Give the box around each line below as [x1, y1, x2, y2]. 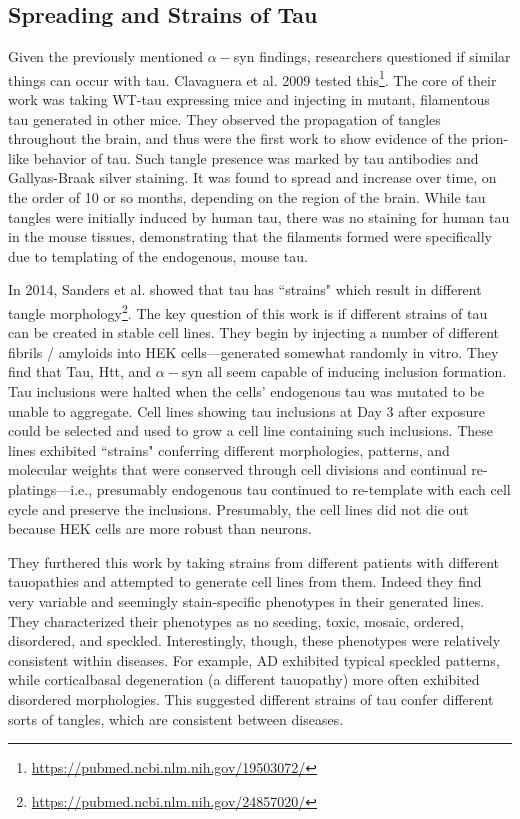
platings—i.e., [8, 478, 93, 499]
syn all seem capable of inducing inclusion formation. [181, 361, 507, 382]
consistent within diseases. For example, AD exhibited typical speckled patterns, [8, 649, 500, 670]
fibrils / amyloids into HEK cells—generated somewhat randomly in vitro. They [8, 341, 499, 362]
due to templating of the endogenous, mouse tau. [8, 245, 308, 266]
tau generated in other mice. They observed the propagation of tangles [8, 108, 441, 129]
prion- [471, 128, 509, 149]
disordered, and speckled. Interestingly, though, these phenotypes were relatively [8, 630, 501, 651]
